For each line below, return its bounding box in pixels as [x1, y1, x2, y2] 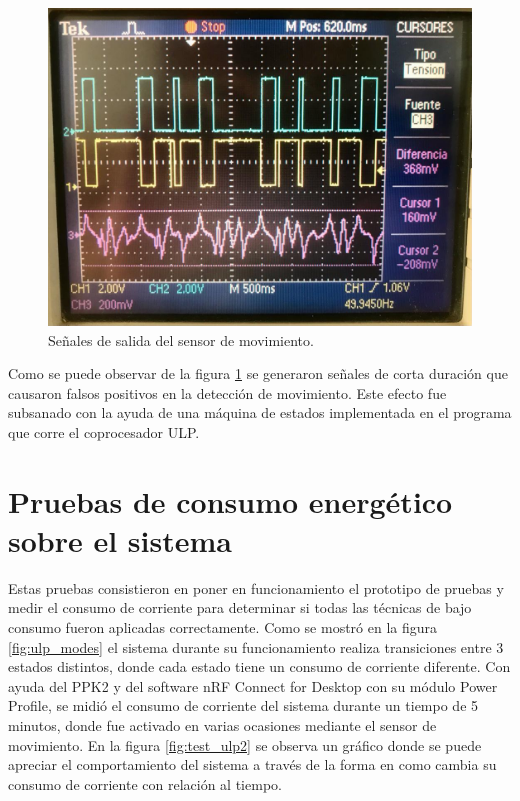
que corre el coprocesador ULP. [8, 421, 200, 442]
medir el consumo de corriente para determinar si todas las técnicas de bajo [8, 597, 472, 618]
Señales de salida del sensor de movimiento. [48, 329, 314, 350]
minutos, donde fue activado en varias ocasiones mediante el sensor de [8, 715, 437, 736]
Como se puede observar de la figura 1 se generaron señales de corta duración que [8, 363, 508, 384]
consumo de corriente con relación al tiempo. [8, 773, 282, 794]
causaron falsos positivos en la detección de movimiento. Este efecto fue [8, 382, 447, 403]
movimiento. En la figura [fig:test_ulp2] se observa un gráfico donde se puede [8, 734, 482, 755]
